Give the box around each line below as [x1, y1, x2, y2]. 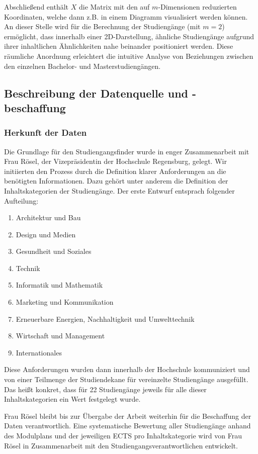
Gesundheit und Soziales [16, 246, 92, 256]
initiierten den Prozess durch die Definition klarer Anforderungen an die [4, 165, 226, 176]
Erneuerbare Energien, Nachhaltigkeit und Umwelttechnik [16, 313, 195, 324]
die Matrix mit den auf [78, 2, 150, 12]
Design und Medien [16, 229, 76, 239]
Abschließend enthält [4, 2, 69, 12]
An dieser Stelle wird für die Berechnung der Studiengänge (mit [4, 21, 201, 32]
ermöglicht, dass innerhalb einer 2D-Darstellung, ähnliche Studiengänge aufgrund [4, 31, 254, 41]
